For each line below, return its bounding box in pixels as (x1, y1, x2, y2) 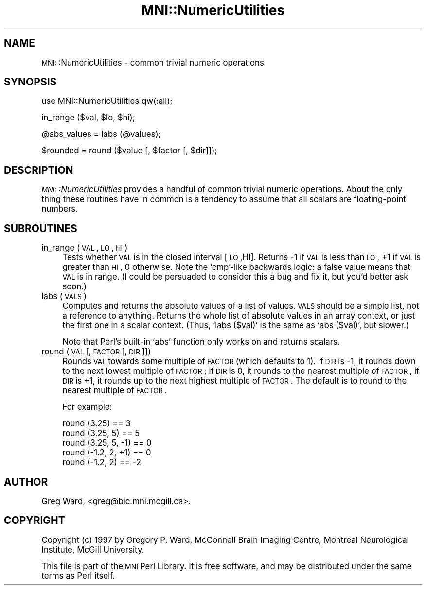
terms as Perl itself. (41, 571, 115, 581)
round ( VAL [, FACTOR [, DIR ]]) (41, 347, 151, 357)
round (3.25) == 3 (62, 419, 131, 429)
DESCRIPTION (4, 164, 73, 176)
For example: (62, 402, 112, 412)
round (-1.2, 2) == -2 (62, 457, 141, 468)
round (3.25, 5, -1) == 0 (62, 438, 152, 448)
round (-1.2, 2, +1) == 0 (62, 448, 151, 458)
